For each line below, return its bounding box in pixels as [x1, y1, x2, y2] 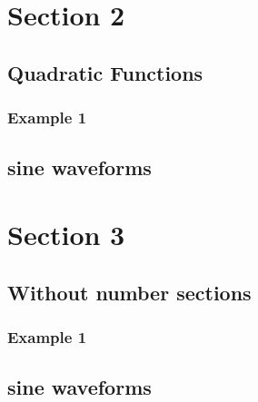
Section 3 [7, 215, 125, 252]
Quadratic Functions [7, 58, 203, 86]
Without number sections [7, 278, 252, 306]
